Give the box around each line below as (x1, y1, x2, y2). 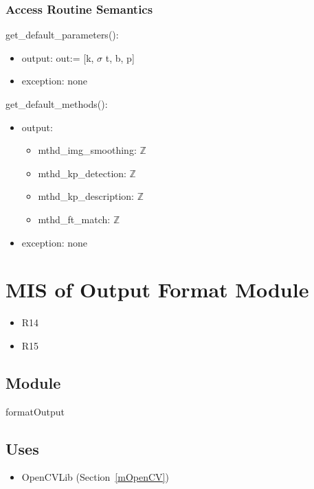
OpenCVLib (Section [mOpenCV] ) (21, 470, 169, 484)
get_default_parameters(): (5, 27, 119, 42)
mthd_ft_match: (38, 212, 111, 226)
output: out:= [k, (21, 50, 94, 65)
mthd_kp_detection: (38, 166, 126, 180)
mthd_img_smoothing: (38, 143, 137, 157)
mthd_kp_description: (38, 189, 134, 203)
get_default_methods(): (5, 97, 108, 111)
